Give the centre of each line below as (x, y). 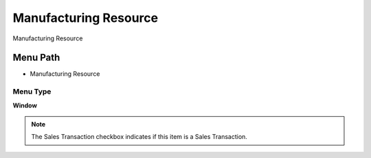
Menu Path (36, 58)
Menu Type (32, 92)
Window (25, 105)
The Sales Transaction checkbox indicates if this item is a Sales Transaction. (139, 137)
